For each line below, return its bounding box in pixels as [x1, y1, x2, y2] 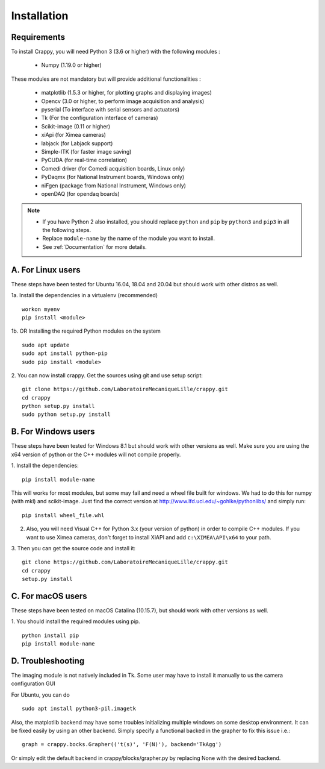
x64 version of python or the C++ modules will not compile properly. [11, 451, 181, 458]
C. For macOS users [11, 591, 87, 601]
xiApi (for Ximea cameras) [41, 131, 107, 139]
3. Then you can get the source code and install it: [11, 544, 135, 551]
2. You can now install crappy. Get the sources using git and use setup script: [11, 371, 203, 379]
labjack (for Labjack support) [41, 139, 113, 147]
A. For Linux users [11, 265, 81, 275]
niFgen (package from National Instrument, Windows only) [41, 181, 187, 189]
